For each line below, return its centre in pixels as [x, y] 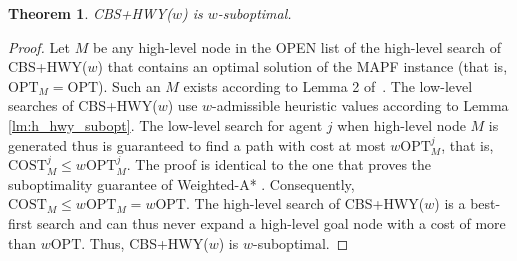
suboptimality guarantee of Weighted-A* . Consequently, [181, 183]
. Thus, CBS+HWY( [145, 242]
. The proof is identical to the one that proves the [279, 164]
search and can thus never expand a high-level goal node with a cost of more [271, 222]
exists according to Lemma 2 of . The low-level [328, 85]
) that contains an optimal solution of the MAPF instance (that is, [302, 66]
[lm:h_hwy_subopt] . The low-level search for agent [165, 124]
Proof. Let [39, 46]
